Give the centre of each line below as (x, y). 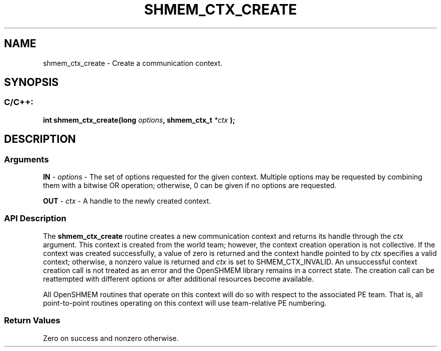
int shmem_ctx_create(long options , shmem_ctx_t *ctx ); (139, 120)
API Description (35, 218)
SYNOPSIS (31, 82)
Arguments (26, 159)
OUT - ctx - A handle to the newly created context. (127, 201)
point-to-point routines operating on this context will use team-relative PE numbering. (185, 303)
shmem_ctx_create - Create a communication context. (133, 63)
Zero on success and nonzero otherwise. (111, 338)
